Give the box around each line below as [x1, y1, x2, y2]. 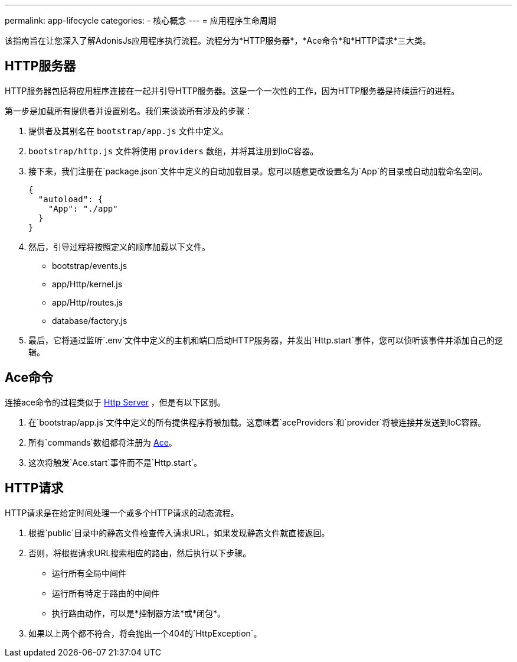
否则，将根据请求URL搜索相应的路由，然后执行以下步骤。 [28, 547, 251, 558]
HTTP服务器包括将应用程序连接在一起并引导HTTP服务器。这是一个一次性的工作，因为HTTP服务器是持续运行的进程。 [5, 85, 460, 96]
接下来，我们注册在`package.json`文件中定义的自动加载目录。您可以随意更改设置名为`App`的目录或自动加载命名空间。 [28, 165, 487, 176]
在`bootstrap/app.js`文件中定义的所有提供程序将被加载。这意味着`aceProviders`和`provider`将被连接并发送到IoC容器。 [28, 417, 486, 427]
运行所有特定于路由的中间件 [52, 588, 159, 598]
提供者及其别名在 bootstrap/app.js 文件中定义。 [28, 125, 228, 136]
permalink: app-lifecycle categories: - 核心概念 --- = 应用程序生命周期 [5, 15, 276, 25]
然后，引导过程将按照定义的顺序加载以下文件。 [28, 241, 210, 252]
